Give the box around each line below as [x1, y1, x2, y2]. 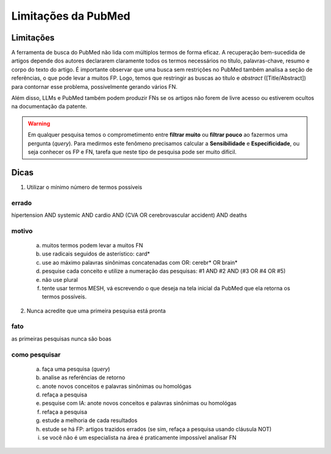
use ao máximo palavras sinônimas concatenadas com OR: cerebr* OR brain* [42, 259, 238, 266]
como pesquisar [11, 350, 61, 358]
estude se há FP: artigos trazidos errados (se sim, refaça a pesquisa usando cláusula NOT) [42, 425, 272, 433]
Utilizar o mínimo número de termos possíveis [26, 183, 142, 191]
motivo [11, 227, 33, 235]
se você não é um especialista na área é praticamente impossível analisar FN [42, 434, 237, 441]
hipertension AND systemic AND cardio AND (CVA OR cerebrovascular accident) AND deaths [11, 211, 248, 219]
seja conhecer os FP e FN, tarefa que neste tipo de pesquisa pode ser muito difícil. [28, 148, 237, 156]
